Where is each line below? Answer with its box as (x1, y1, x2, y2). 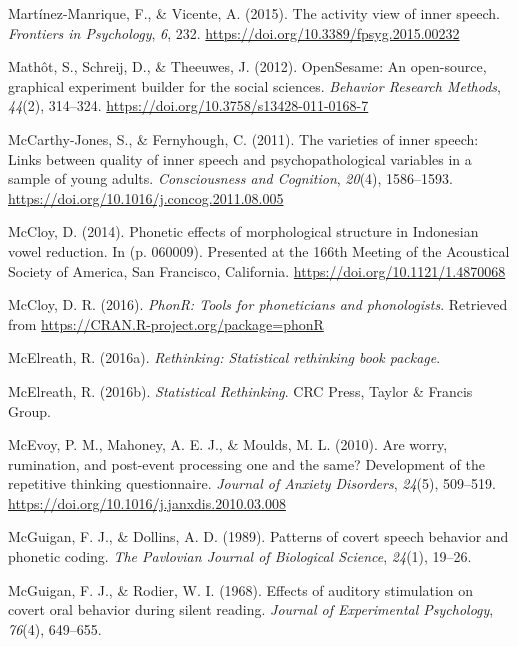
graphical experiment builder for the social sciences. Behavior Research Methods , (8, 75, 501, 96)
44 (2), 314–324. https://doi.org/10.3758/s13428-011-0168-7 (8, 95, 369, 116)
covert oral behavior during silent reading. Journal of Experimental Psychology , (8, 599, 494, 620)
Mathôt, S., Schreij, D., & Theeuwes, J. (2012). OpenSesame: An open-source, (8, 56, 487, 77)
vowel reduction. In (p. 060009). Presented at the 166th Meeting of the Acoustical (8, 240, 510, 261)
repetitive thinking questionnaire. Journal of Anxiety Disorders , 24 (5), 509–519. (8, 473, 496, 494)
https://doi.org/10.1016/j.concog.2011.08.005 (8, 187, 284, 208)
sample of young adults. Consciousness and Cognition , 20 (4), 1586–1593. (8, 168, 454, 189)
